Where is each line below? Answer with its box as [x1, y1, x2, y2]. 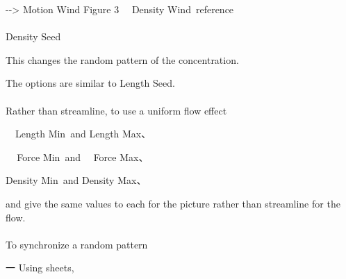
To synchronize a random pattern [6, 237, 148, 251]
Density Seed [6, 29, 61, 44]
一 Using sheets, [6, 260, 74, 275]
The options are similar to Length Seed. [6, 76, 175, 90]
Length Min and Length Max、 [15, 126, 151, 141]
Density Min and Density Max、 [6, 173, 147, 187]
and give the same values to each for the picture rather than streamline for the [6, 196, 340, 210]
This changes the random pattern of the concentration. [6, 52, 239, 67]
